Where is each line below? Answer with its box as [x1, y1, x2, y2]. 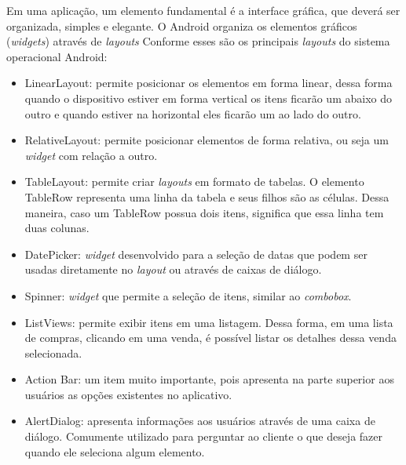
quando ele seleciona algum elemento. [24, 443, 205, 460]
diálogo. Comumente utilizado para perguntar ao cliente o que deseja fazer [24, 428, 383, 445]
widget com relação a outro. [24, 147, 158, 163]
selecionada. [24, 344, 82, 361]
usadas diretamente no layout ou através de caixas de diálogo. [24, 261, 322, 278]
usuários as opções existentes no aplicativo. [24, 386, 232, 402]
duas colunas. [24, 220, 90, 236]
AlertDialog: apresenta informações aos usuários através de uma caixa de [24, 412, 375, 429]
